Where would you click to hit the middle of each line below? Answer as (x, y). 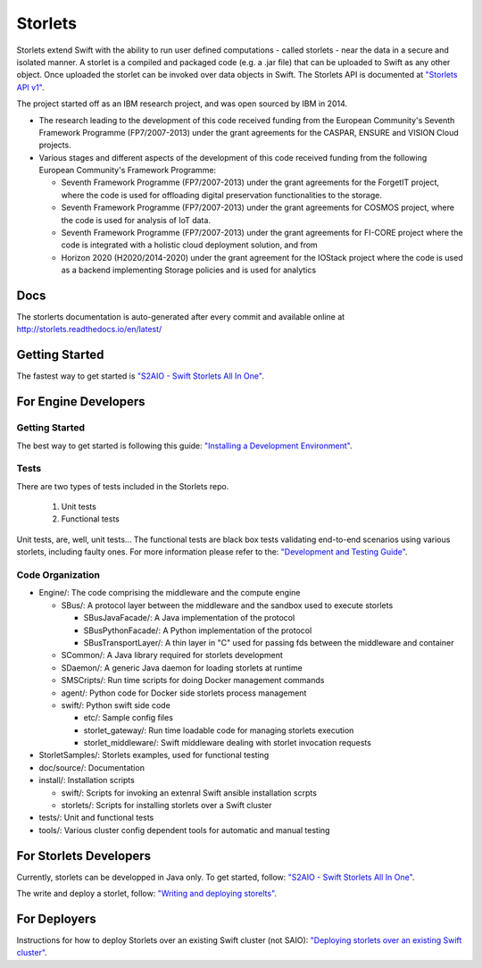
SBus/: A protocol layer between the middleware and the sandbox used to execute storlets (227, 605)
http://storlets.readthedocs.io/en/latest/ (89, 330)
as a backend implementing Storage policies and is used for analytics (189, 270)
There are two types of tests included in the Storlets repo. (123, 486)
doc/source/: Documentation (91, 767)
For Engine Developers (81, 402)
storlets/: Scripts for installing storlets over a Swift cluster (166, 805)
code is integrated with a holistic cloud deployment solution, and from (190, 245)
